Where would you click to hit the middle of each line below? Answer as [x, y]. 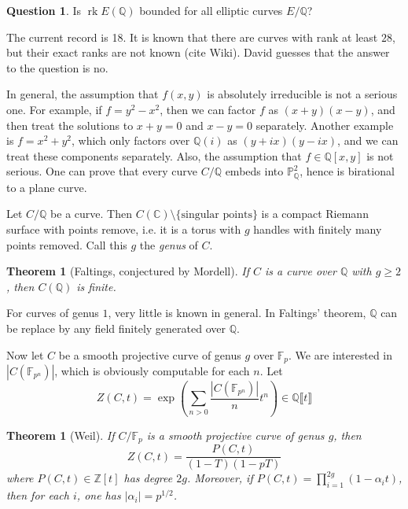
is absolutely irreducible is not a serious [302, 94]
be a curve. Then [91, 214]
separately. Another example [325, 125]
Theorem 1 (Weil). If [61, 435]
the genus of [169, 244]
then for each [38, 495]
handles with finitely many [318, 229]
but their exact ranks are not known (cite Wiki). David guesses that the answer [198, 52]
